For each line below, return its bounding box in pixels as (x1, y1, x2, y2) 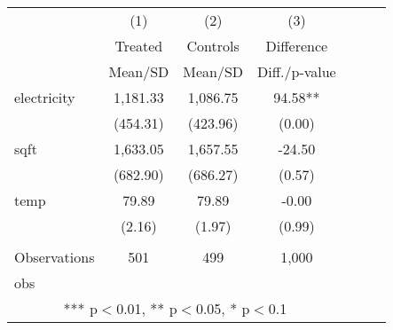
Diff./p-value (257, 61, 336, 82)
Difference (265, 35, 328, 56)
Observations (14, 247, 95, 267)
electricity (14, 87, 75, 107)
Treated (114, 35, 163, 56)
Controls (186, 35, 240, 56)
